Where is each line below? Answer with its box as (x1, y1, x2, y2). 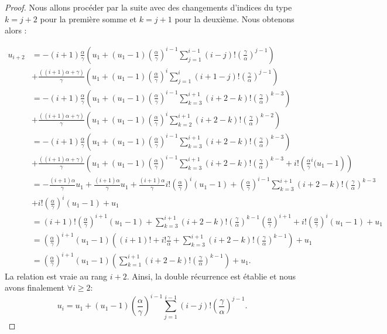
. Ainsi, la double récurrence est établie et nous (126, 270, 296, 282)
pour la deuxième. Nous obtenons (174, 12, 294, 25)
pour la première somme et (40, 12, 137, 25)
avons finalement (5, 281, 64, 294)
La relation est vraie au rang (5, 270, 107, 282)
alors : (5, 24, 27, 36)
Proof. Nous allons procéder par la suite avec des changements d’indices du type (5, 1, 292, 13)
